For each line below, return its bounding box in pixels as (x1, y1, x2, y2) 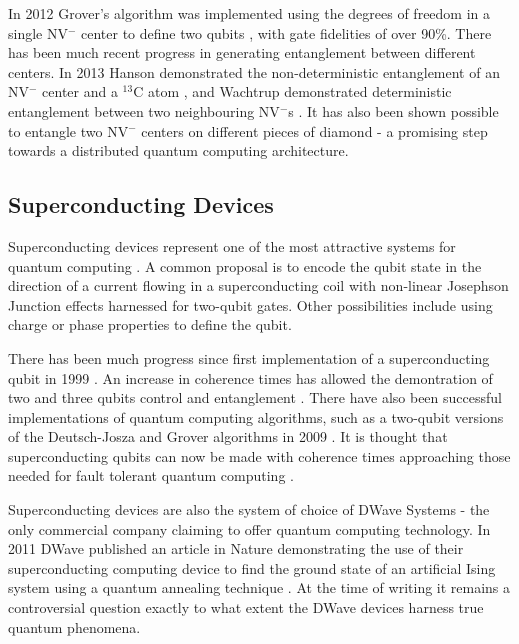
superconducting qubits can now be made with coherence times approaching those (8, 445, 511, 466)
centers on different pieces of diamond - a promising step (141, 120, 488, 141)
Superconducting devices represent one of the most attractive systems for (8, 235, 456, 256)
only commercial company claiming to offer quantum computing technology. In (8, 518, 491, 539)
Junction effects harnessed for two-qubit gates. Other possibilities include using (8, 294, 493, 315)
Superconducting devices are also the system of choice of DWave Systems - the (8, 499, 490, 520)
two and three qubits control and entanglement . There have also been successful (8, 387, 502, 408)
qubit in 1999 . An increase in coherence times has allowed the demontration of (8, 367, 493, 388)
